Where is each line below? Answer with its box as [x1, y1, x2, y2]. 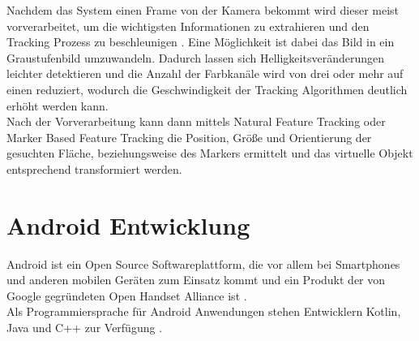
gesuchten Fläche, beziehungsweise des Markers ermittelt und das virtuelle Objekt [6, 145, 413, 162]
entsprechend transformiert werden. [6, 160, 182, 177]
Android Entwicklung [6, 208, 250, 241]
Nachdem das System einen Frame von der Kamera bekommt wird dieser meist [6, 2, 400, 18]
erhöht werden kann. [6, 97, 109, 114]
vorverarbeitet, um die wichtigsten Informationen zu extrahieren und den [6, 17, 370, 34]
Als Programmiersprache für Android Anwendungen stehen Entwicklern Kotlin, [6, 303, 401, 320]
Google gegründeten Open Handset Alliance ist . [6, 287, 247, 304]
